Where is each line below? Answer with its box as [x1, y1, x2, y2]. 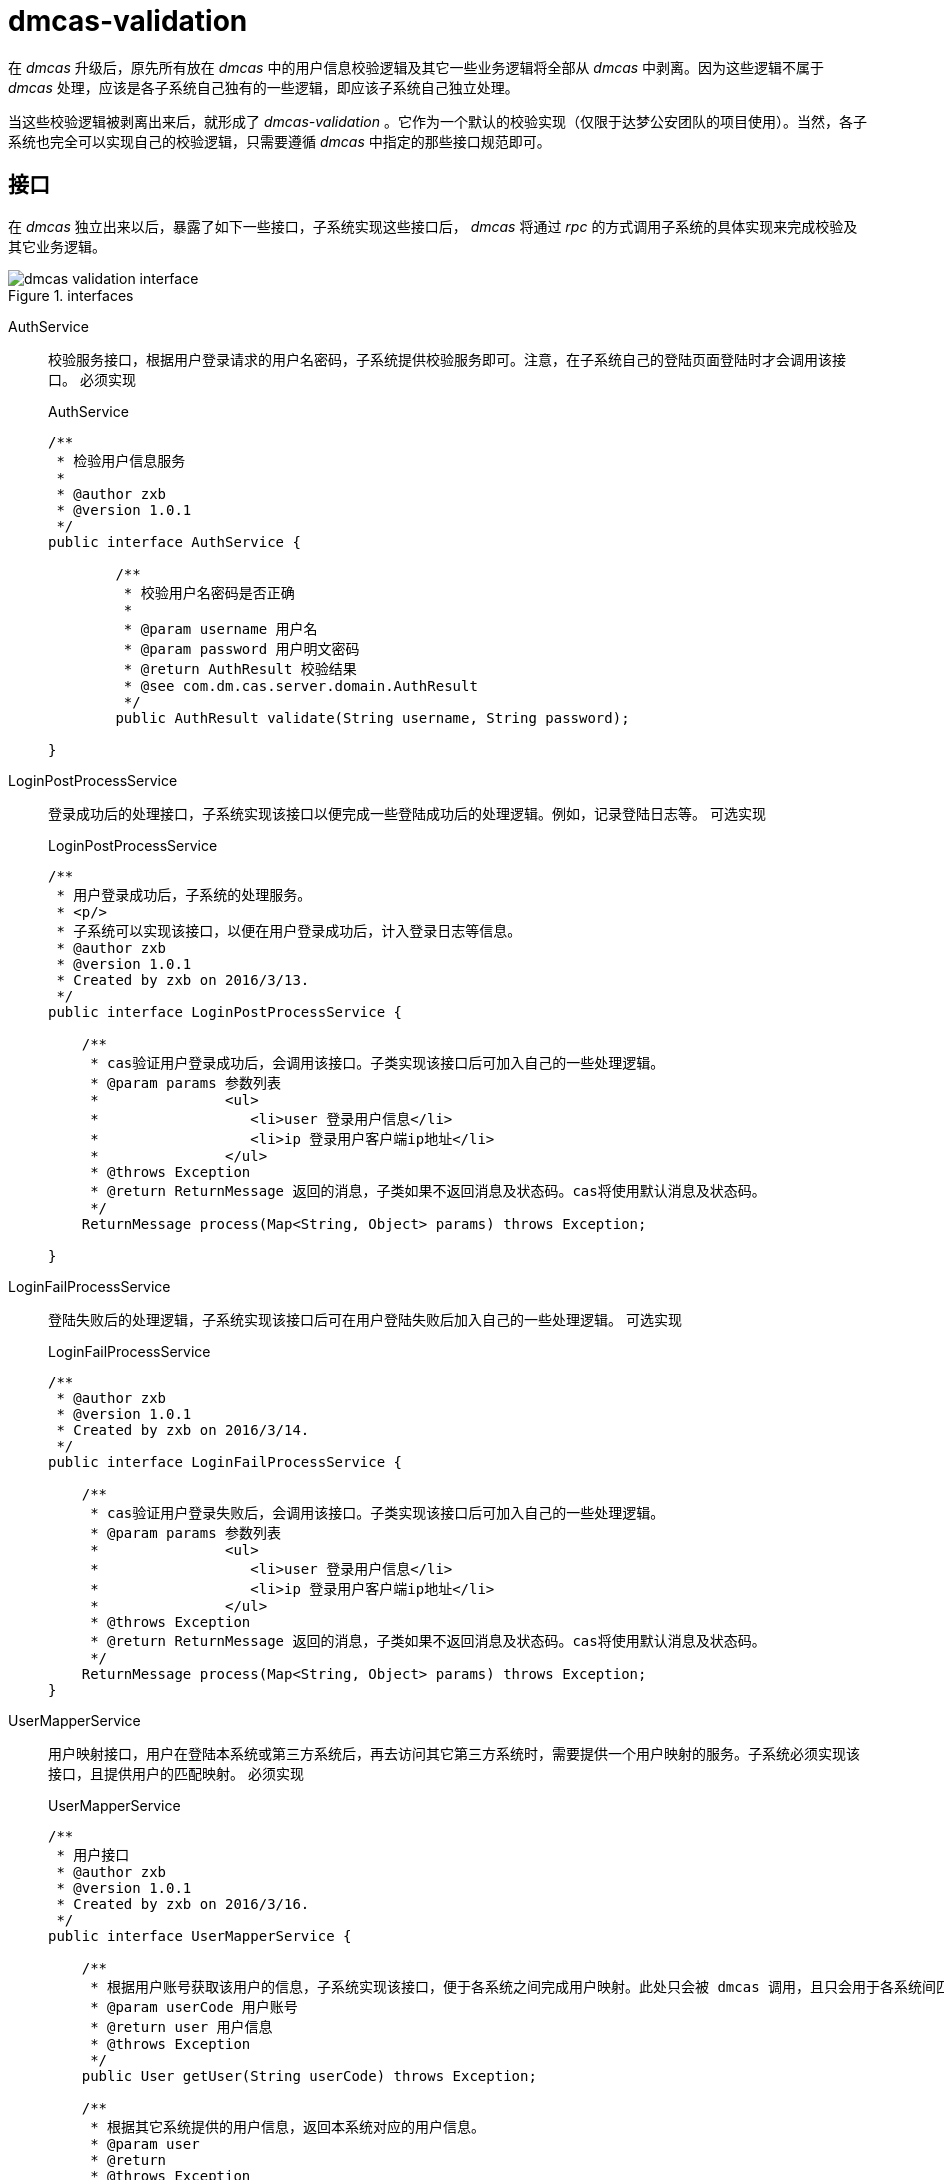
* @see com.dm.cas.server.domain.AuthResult [123, 677, 478, 694]
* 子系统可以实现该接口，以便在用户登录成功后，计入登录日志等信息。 [56, 922, 522, 939]
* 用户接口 [56, 1846, 130, 1863]
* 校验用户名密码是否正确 [123, 584, 295, 601]
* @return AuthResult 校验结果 [123, 660, 357, 677]
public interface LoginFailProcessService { [48, 1453, 403, 1470]
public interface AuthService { [48, 533, 301, 550]
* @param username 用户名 [123, 620, 318, 637]
